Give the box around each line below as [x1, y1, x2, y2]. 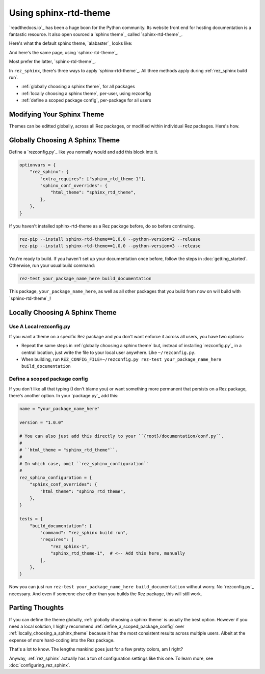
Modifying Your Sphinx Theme [9, 110, 105, 118]
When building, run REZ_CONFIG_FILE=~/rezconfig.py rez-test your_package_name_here [21, 356, 222, 362]
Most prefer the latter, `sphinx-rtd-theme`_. [9, 59, 96, 64]
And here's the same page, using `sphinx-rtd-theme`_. [9, 49, 119, 55]
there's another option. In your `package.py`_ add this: [9, 392, 119, 398]
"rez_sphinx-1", [50, 544, 90, 549]
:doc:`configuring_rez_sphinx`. [9, 662, 71, 668]
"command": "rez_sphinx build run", [40, 530, 129, 535]
